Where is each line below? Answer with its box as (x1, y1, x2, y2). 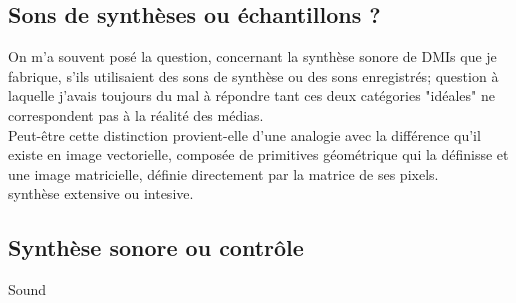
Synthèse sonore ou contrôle (8, 232, 304, 263)
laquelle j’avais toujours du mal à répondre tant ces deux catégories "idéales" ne (8, 85, 495, 106)
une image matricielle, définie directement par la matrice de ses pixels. (8, 163, 439, 184)
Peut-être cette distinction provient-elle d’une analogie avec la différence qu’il (8, 124, 481, 145)
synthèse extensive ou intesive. (8, 183, 194, 204)
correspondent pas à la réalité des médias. (8, 104, 264, 125)
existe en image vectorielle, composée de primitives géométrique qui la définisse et (8, 144, 509, 165)
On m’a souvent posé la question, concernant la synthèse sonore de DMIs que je (8, 46, 497, 67)
